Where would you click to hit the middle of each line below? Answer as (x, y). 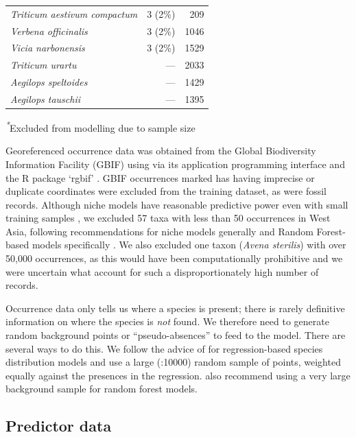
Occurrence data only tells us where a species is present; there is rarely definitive (175, 308)
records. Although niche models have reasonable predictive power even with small (177, 204)
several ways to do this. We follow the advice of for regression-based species (164, 348)
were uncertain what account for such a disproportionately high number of (162, 271)
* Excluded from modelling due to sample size (100, 127)
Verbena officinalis (49, 31)
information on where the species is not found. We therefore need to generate (167, 321)
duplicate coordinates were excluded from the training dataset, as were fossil (166, 191)
